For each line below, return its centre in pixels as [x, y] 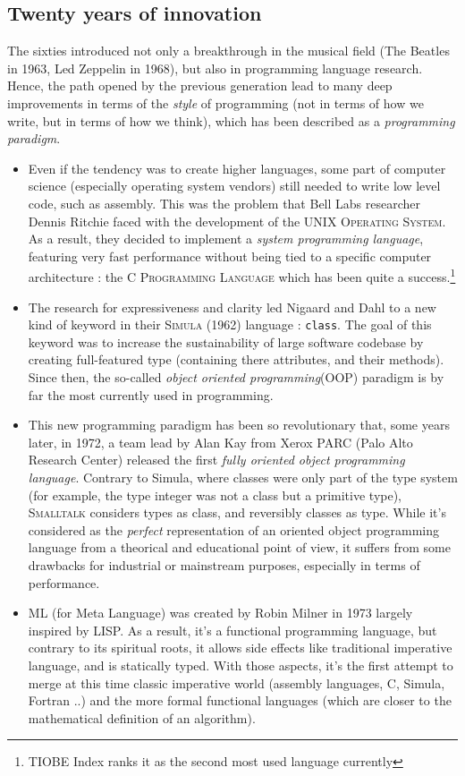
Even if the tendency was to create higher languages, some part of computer [237, 168]
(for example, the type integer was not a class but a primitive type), [215, 495]
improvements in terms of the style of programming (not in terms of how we [216, 102]
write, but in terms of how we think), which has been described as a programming [231, 120]
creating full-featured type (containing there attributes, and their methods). [236, 359]
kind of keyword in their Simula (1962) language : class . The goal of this [230, 324]
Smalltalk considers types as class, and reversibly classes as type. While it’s [237, 512]
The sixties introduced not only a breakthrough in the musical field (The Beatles [228, 51]
